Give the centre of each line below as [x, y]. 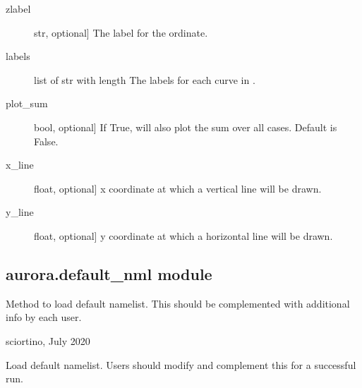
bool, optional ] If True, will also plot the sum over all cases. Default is [186, 127]
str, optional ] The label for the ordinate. [121, 32]
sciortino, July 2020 [48, 340]
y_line [20, 212]
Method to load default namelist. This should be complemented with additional [178, 303]
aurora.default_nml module [109, 273]
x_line [20, 165]
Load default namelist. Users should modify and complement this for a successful [181, 364]
